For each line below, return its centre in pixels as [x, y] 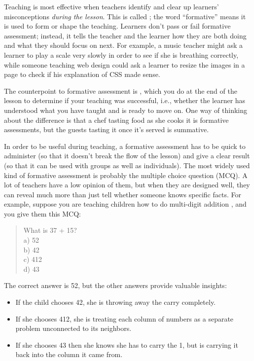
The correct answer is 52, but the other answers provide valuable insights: [115, 285]
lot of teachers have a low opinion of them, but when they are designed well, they [127, 185]
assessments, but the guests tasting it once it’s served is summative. [107, 129]
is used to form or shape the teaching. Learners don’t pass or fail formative [117, 26]
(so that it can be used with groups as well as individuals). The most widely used [127, 165]
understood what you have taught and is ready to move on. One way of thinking [126, 110]
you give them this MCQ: [43, 213]
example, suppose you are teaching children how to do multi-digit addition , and [125, 204]
